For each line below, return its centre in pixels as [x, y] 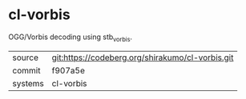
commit [26, 70]
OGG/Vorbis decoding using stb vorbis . [71, 38]
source [25, 57]
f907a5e [69, 70]
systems [28, 83]
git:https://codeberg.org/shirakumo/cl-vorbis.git [143, 57]
